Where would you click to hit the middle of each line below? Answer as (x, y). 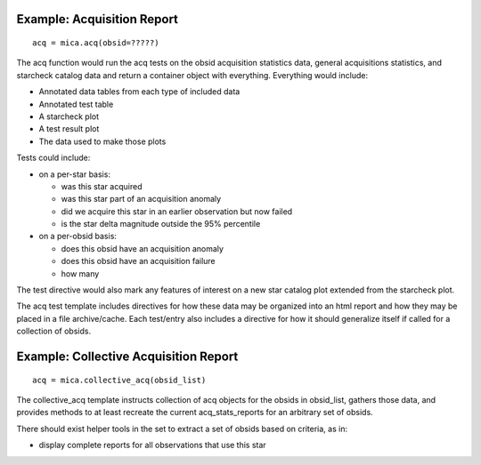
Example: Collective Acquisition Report (127, 357)
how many (80, 273)
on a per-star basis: (75, 174)
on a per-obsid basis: (78, 237)
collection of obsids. (54, 331)
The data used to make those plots (102, 141)
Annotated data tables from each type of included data (139, 92)
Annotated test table (76, 104)
